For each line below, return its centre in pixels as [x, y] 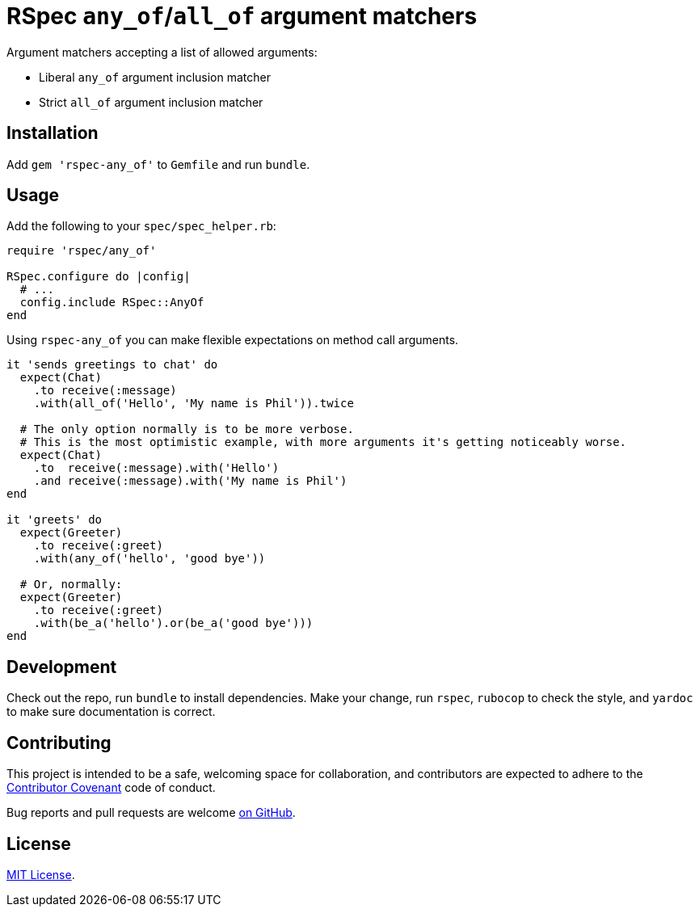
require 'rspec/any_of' [82, 251]
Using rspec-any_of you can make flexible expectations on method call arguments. [233, 340]
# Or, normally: [71, 585]
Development [62, 667]
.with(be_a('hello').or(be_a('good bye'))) [173, 623]
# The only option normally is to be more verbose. [187, 429]
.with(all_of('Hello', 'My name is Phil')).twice [194, 404]
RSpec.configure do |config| [99, 277]
